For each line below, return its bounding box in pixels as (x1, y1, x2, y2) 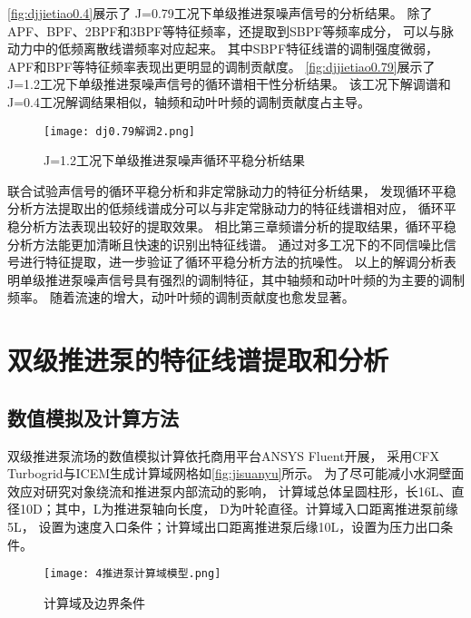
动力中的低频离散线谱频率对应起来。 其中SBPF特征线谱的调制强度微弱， (7, 39, 439, 58)
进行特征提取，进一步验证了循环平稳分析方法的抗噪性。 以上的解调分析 (19, 252, 444, 271)
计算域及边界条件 (44, 593, 145, 612)
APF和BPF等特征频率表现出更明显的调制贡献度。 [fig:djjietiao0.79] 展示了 (7, 56, 436, 75)
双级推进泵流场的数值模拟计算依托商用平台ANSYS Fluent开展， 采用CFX (7, 446, 440, 465)
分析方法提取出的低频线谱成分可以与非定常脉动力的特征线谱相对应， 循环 (7, 199, 444, 218)
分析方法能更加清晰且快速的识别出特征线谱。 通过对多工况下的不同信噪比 (7, 234, 444, 253)
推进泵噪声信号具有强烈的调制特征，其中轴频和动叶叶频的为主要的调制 (44, 270, 465, 289)
